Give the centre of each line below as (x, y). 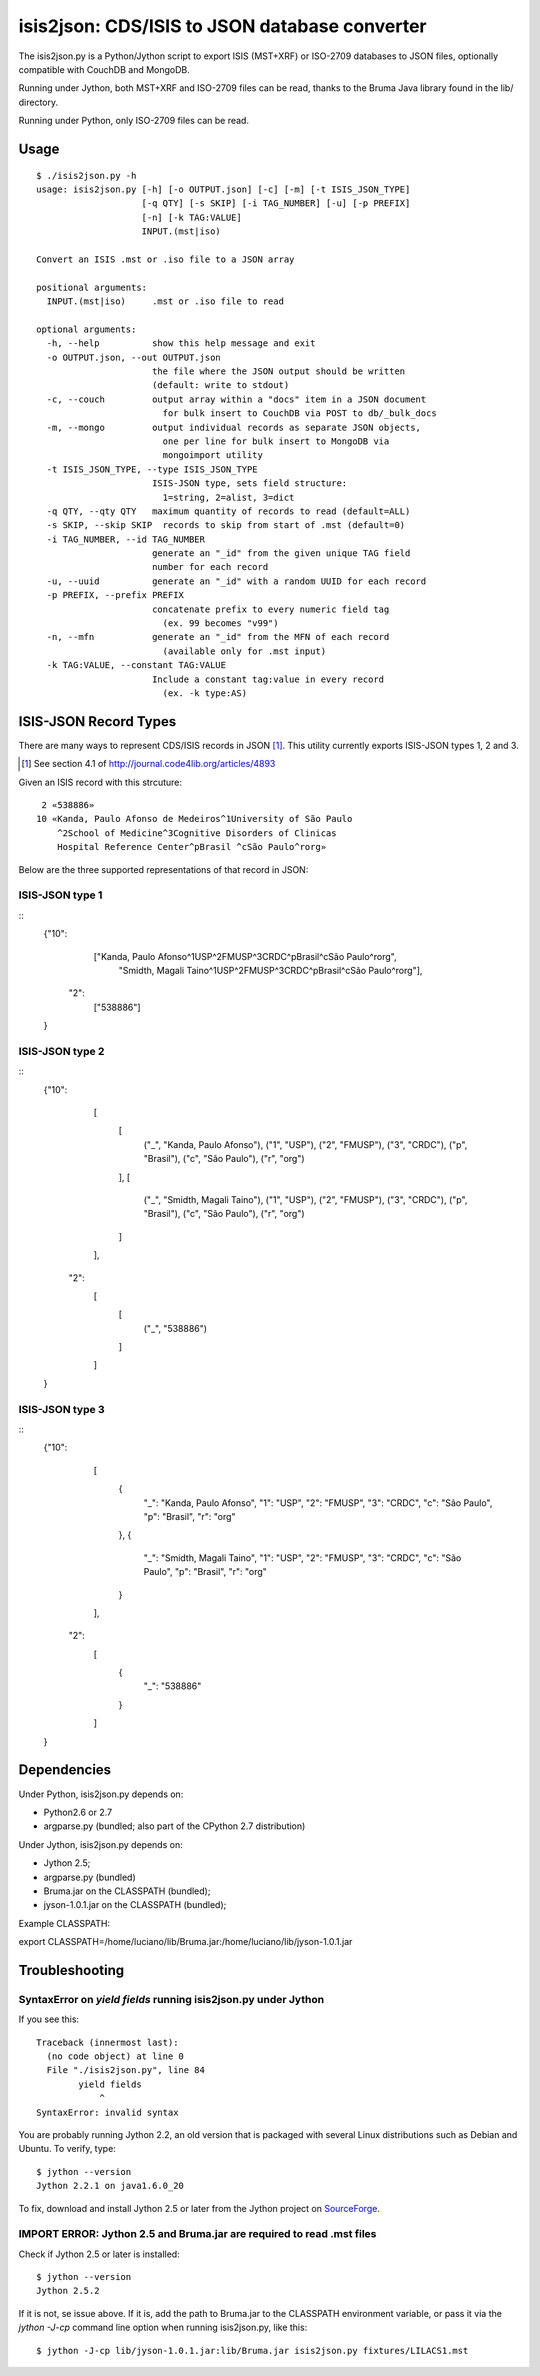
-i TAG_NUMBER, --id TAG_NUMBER (125, 539)
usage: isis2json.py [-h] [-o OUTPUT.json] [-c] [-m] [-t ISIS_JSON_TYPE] (223, 189)
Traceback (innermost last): (107, 2042)
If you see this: (49, 2019)
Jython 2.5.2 (68, 2291)
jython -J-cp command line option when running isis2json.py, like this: (163, 2327)
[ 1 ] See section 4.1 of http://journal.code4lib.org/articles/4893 (148, 764)
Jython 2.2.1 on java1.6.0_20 (110, 2186)
